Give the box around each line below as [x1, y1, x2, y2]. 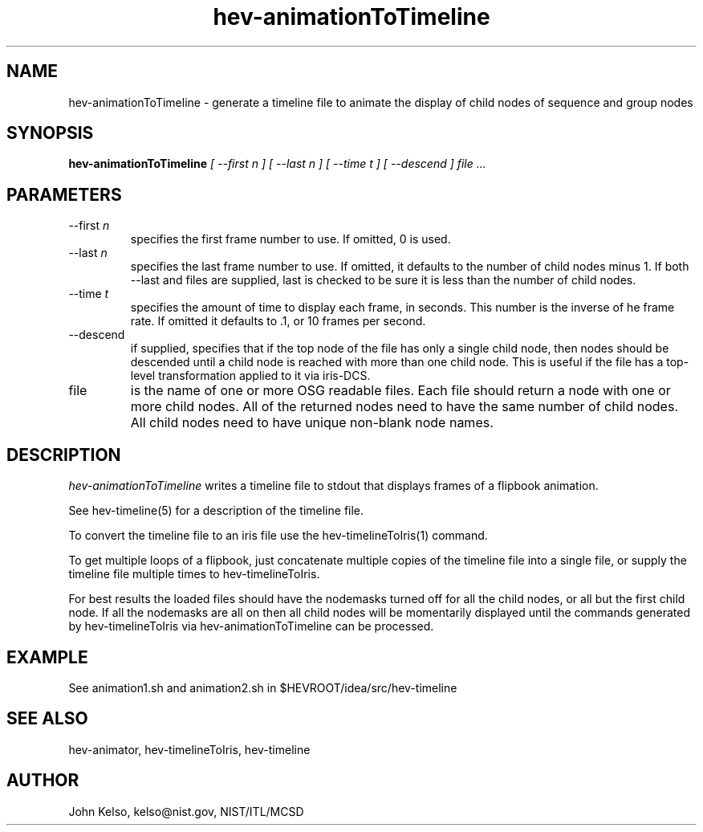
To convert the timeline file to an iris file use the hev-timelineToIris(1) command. [68, 528, 488, 543]
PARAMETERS [6, 184, 122, 205]
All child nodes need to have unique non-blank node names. [130, 414, 494, 431]
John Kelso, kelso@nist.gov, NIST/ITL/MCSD [68, 804, 304, 818]
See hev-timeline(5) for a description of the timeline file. [68, 504, 364, 518]
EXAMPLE [6, 646, 88, 667]
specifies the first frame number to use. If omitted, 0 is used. [130, 232, 451, 247]
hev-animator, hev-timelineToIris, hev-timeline [68, 742, 311, 757]
